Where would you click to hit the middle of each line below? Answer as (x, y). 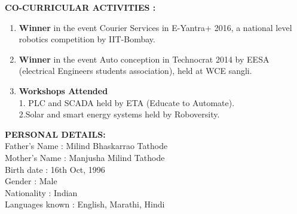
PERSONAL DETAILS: (55, 134)
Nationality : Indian (41, 192)
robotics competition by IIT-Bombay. (87, 39)
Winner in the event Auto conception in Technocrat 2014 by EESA (144, 59)
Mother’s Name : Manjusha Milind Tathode (85, 157)
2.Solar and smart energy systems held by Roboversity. (119, 114)
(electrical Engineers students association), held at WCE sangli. (135, 71)
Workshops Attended (63, 90)
